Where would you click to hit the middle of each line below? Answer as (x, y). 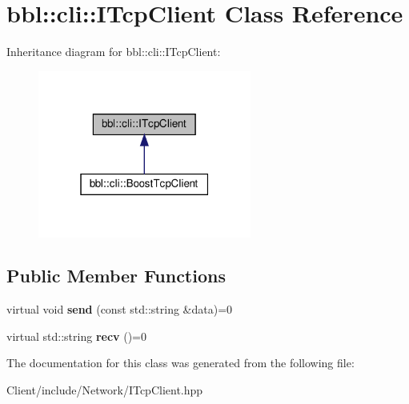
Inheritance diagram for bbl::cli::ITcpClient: (114, 52)
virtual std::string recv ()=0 (76, 336)
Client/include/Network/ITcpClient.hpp (105, 390)
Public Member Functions (116, 276)
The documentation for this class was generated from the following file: (180, 363)
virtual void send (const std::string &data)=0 (120, 309)
